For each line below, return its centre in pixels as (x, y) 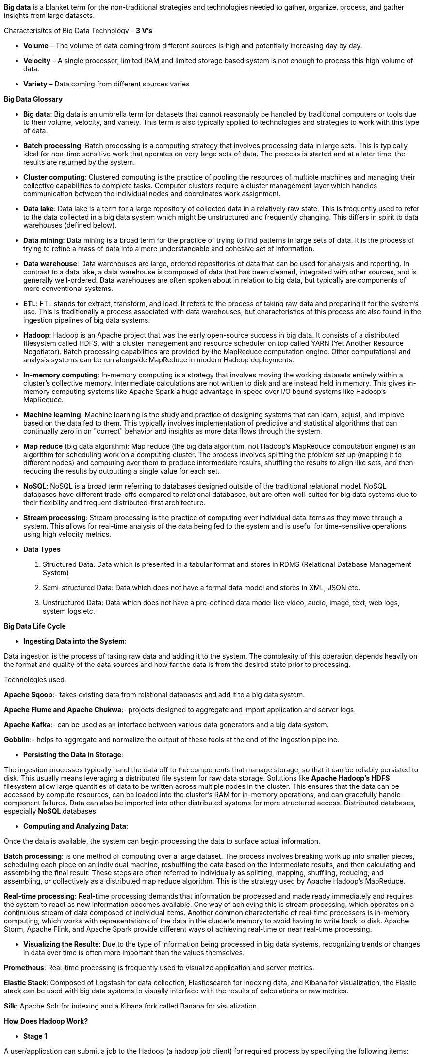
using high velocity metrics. (67, 534)
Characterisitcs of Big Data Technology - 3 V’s (78, 30)
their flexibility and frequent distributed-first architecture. (114, 503)
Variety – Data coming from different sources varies (106, 84)
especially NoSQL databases (50, 811)
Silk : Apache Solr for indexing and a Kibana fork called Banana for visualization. (131, 1006)
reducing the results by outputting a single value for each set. (122, 471)
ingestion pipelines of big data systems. (87, 320)
